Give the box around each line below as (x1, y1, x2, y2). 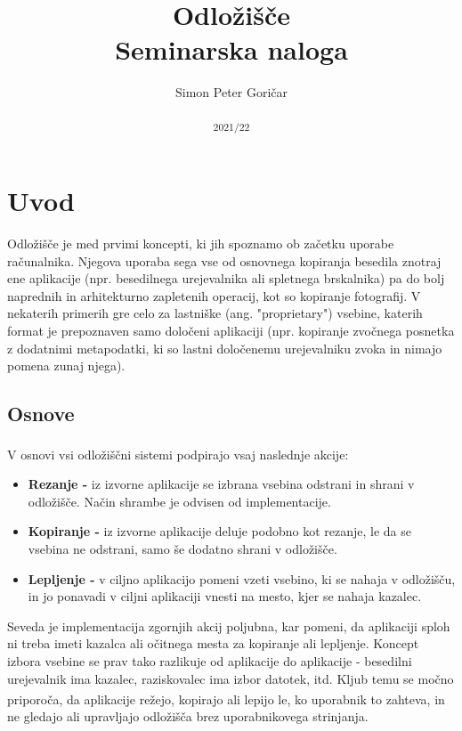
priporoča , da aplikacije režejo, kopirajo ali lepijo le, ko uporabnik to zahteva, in (7, 689, 445, 708)
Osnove (7, 400, 75, 427)
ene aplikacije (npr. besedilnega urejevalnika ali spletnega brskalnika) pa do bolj (7, 269, 445, 288)
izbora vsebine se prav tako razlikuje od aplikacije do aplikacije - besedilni (7, 651, 412, 670)
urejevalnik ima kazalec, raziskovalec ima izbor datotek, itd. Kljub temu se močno (7, 669, 454, 687)
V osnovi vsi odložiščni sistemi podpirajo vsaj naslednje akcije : (7, 444, 349, 463)
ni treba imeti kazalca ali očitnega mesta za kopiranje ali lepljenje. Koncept (7, 634, 419, 653)
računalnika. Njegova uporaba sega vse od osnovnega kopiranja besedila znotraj (7, 251, 442, 270)
